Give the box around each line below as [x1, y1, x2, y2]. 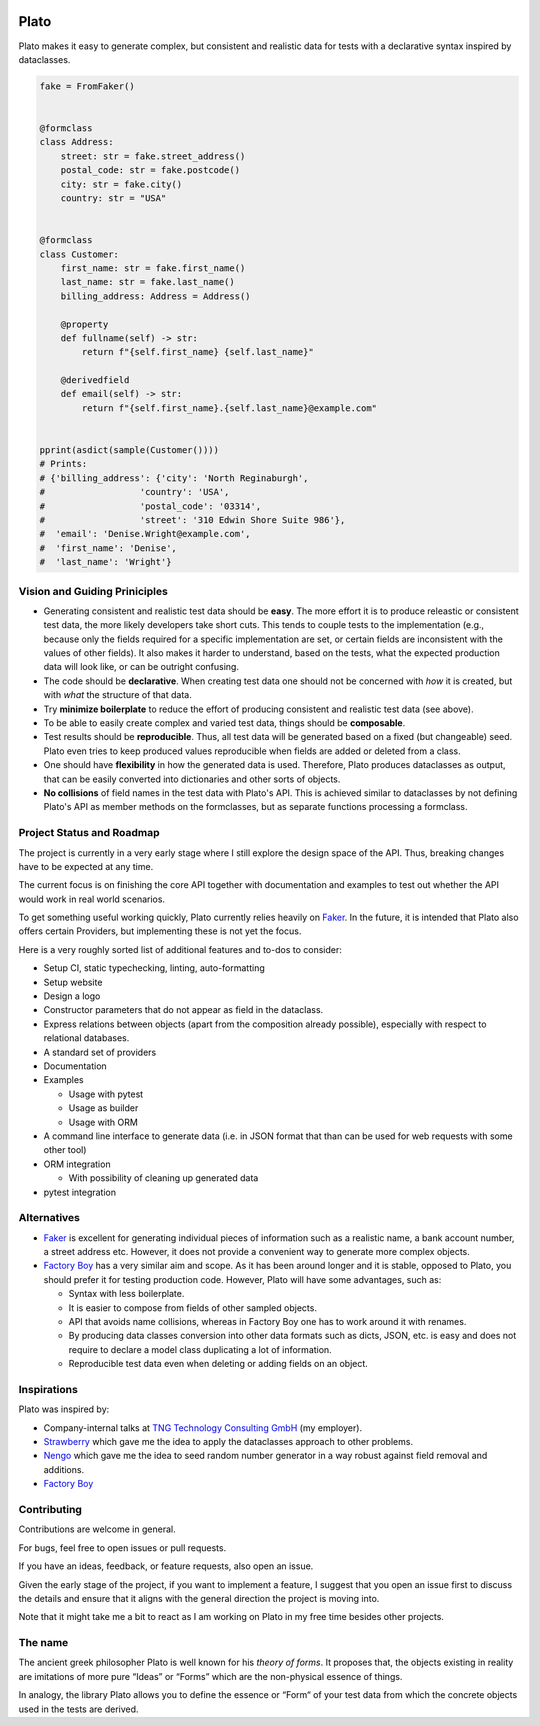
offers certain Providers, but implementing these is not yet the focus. [18, 925, 302, 937]
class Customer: [39, 248, 120, 260]
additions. [43, 1463, 85, 1475]
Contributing [18, 1503, 82, 1517]
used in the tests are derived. [18, 1703, 139, 1715]
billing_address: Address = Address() [60, 290, 251, 302]
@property [60, 318, 109, 330]
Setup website [43, 976, 103, 988]
